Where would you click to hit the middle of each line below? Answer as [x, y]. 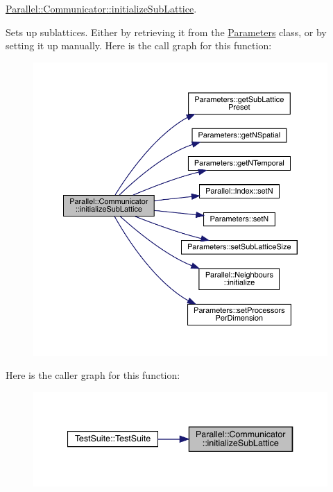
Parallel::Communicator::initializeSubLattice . [101, 8]
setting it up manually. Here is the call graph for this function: [139, 45]
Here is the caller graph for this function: [93, 375]
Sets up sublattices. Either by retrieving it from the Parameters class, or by [166, 32]
